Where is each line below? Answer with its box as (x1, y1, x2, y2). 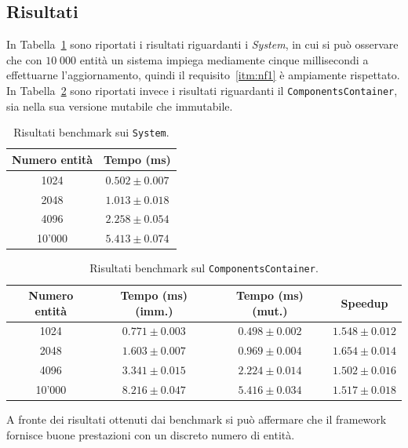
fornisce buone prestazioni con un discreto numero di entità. (6, 426, 295, 443)
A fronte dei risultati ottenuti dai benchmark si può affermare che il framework (6, 411, 387, 428)
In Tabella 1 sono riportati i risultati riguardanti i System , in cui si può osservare (6, 36, 399, 53)
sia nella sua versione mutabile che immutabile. (6, 97, 233, 114)
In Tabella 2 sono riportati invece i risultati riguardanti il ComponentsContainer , (6, 82, 398, 98)
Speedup (341, 294, 388, 311)
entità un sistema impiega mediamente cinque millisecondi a (79, 51, 369, 67)
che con (6, 51, 42, 67)
